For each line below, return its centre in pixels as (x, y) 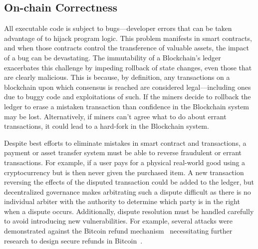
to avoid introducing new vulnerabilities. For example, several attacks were (118, 221)
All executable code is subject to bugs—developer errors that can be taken (118, 28)
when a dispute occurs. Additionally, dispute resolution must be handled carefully (129, 211)
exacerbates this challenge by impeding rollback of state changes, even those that (128, 67)
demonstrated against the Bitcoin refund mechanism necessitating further (118, 231)
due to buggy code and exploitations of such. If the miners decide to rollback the (128, 97)
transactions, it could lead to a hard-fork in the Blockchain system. (107, 126)
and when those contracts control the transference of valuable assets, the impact (127, 48)
